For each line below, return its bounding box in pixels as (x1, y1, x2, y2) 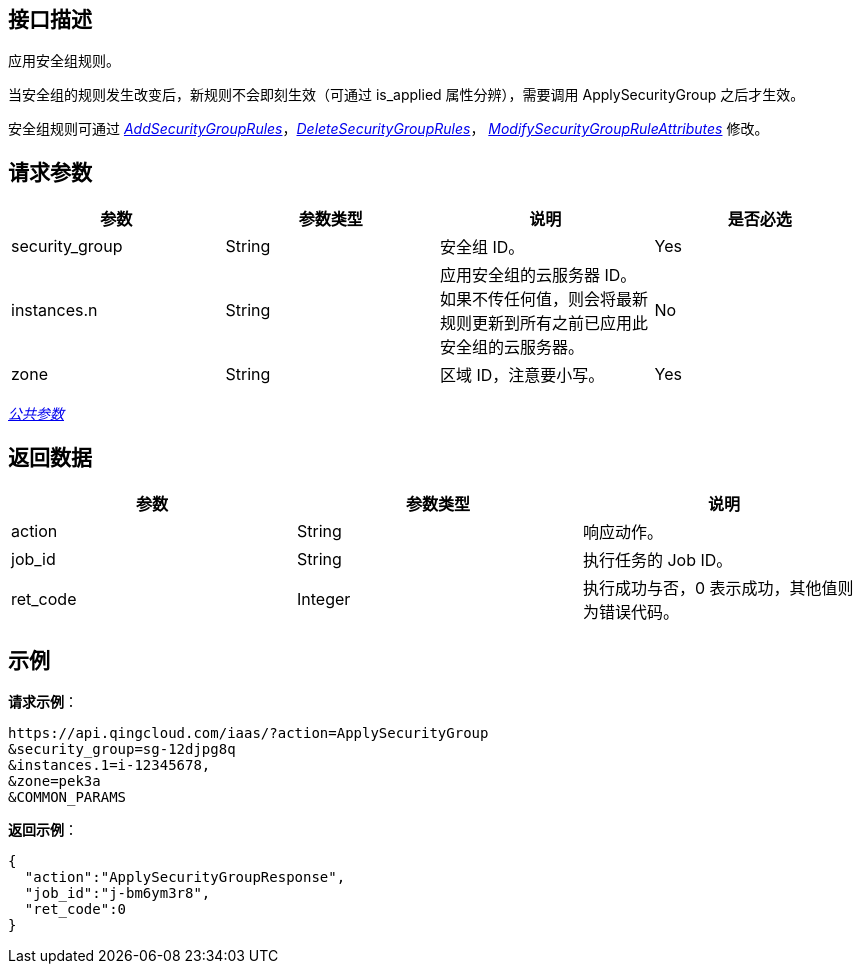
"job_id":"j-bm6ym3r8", (24, 884, 211, 901)
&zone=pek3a (8, 772, 101, 789)
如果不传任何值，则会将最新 (440, 289, 649, 310)
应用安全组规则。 (8, 52, 120, 70)
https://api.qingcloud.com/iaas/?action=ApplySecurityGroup (8, 724, 489, 741)
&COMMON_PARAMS (8, 788, 127, 805)
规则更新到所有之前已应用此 (440, 313, 649, 334)
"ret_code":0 (24, 900, 127, 917)
